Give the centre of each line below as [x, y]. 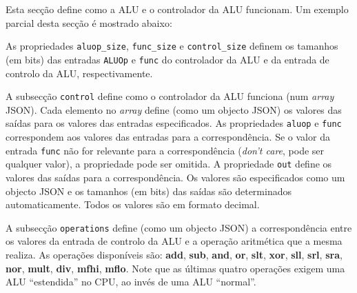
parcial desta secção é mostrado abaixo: [89, 22]
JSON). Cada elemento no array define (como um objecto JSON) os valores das [174, 109]
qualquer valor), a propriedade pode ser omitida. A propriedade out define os [169, 164]
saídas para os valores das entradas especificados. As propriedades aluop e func [174, 123]
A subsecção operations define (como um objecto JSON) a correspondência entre [179, 227]
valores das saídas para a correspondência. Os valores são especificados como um [175, 177]
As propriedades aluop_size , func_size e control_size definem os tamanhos [172, 46]
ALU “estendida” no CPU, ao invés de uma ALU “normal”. [131, 282]
